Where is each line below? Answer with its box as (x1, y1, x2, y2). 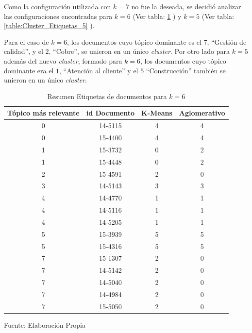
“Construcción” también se (146, 65, 226, 75)
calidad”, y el (4, 46, 43, 56)
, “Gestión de (207, 36, 247, 47)
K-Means (141, 108, 172, 118)
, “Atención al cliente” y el (59, 65, 138, 75)
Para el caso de (4, 36, 49, 47)
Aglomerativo (179, 108, 225, 118)
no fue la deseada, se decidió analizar (131, 1, 241, 11)
